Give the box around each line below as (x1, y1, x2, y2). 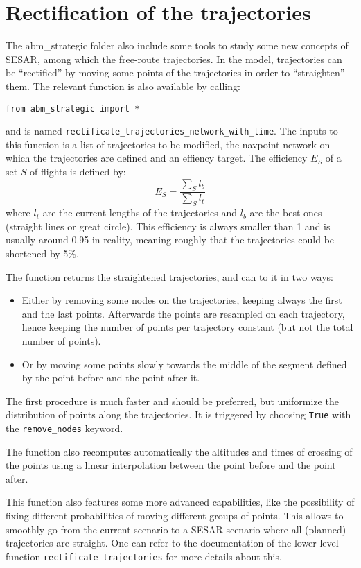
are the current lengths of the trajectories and (42, 205, 238, 220)
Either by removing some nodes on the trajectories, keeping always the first (21, 293, 342, 307)
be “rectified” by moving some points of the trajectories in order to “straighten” (6, 65, 345, 80)
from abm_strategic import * (6, 103, 140, 114)
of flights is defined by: (30, 164, 126, 178)
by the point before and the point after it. (21, 370, 200, 385)
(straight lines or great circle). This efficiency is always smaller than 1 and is (6, 218, 331, 233)
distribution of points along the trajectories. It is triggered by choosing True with (6, 407, 351, 422)
